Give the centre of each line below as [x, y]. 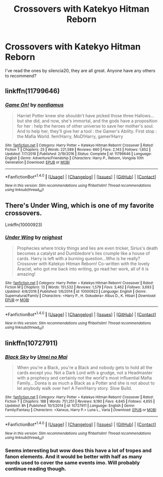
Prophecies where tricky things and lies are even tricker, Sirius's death [87, 248]
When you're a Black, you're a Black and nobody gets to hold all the [85, 368]
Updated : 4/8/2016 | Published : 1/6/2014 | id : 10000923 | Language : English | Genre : [76, 291]
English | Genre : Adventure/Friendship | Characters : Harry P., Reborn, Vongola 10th [74, 158]
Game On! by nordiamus [34, 105]
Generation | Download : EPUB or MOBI [37, 162]
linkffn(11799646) [33, 91]
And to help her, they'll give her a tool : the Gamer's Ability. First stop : [87, 131]
